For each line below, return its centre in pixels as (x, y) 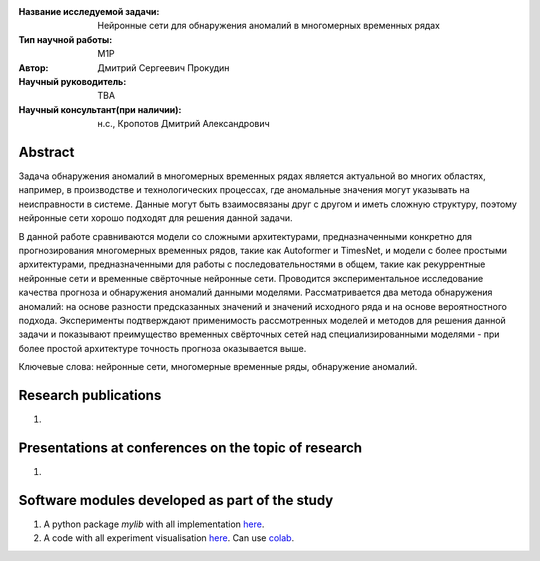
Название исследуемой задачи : (89, 11)
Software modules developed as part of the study (176, 500)
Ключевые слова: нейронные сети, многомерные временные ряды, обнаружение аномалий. (218, 367)
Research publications (90, 395)
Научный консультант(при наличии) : (100, 109)
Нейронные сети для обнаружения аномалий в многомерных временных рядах (268, 26)
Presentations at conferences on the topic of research (190, 447)
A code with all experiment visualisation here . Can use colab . (169, 538)
